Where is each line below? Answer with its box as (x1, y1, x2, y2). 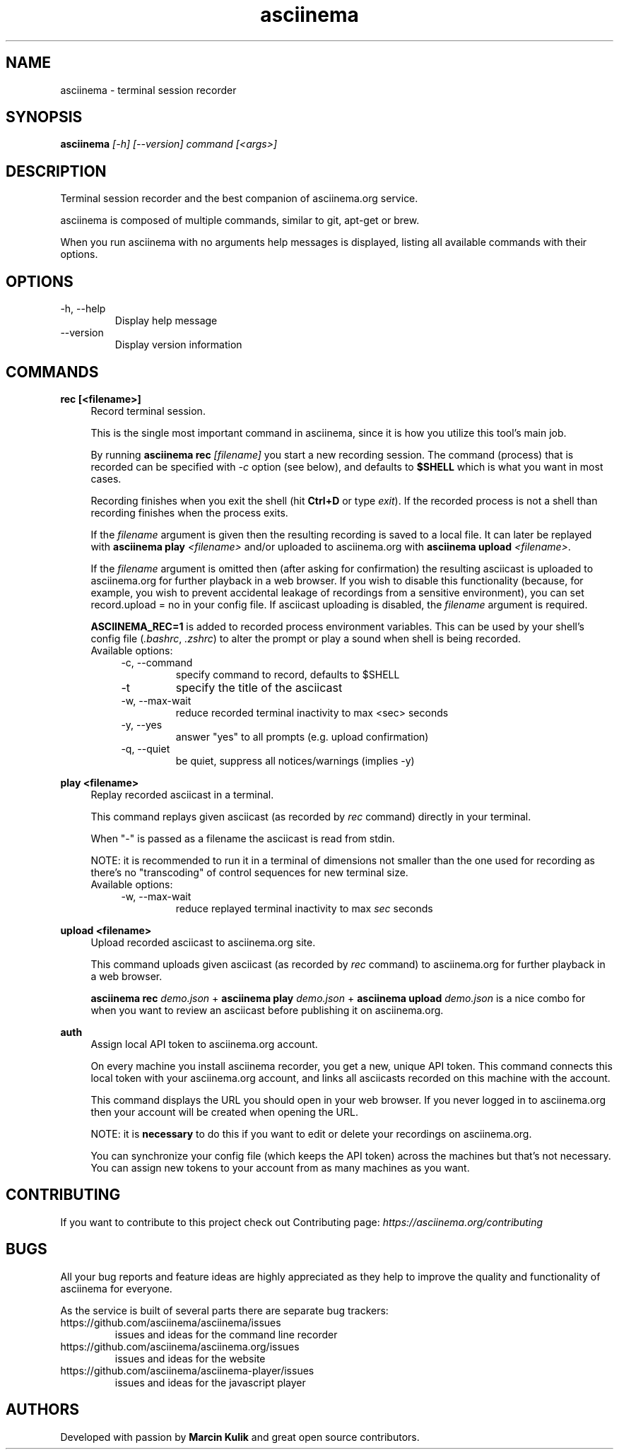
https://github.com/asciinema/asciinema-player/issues (60, 1364, 314, 1377)
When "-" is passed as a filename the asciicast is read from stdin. (90, 832, 395, 844)
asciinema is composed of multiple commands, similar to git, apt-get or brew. (60, 214, 420, 227)
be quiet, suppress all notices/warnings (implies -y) (175, 754, 415, 767)
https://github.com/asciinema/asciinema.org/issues (60, 1340, 300, 1353)
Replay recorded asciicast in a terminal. (90, 788, 274, 801)
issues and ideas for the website (114, 1352, 266, 1365)
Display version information (114, 338, 242, 351)
